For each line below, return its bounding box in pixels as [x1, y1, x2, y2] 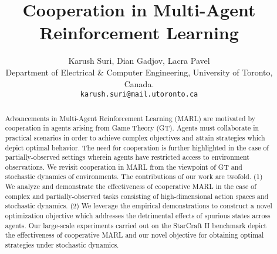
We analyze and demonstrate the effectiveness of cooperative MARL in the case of [5, 181, 256, 191]
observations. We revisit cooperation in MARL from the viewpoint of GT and [5, 162, 242, 171]
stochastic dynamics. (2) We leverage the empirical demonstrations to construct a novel [5, 201, 272, 211]
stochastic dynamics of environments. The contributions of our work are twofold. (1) [5, 171, 263, 181]
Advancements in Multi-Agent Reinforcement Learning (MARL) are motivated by [5, 113, 256, 123]
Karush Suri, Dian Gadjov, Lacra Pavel [68, 54, 210, 67]
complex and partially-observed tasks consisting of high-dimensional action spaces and [5, 191, 269, 201]
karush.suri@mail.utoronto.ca [80, 90, 198, 99]
